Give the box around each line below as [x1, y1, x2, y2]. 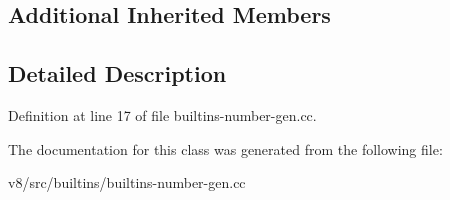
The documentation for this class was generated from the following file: [8, 138, 443, 159]
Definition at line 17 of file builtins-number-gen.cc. [8, 104, 317, 125]
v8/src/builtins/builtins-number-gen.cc [8, 172, 246, 193]
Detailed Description [8, 58, 227, 89]
